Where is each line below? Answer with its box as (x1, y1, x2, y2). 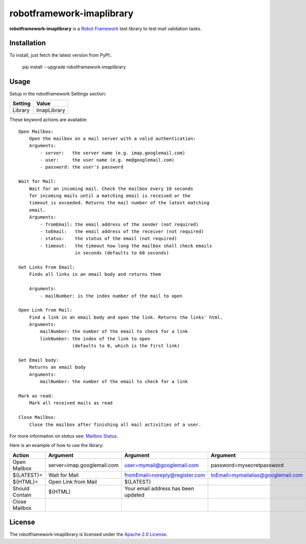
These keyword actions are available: (9, 116, 88, 123)
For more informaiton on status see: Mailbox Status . (9, 433, 118, 439)
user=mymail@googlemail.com (124, 461, 199, 468)
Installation (9, 39, 46, 48)
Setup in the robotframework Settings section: (9, 90, 107, 97)
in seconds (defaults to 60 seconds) (74, 250, 169, 256)
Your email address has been (124, 485, 194, 492)
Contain (12, 491, 32, 498)
